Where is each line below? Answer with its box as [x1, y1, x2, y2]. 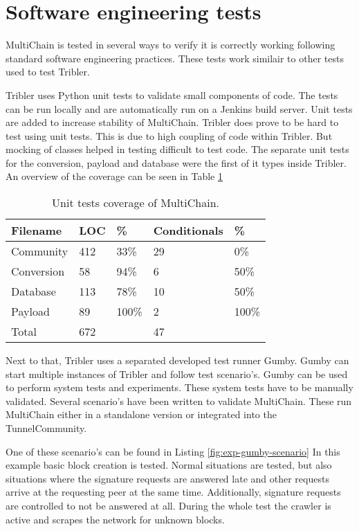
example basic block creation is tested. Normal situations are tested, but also [6, 458, 332, 472]
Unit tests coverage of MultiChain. [52, 195, 220, 211]
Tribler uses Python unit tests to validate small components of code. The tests [6, 87, 338, 102]
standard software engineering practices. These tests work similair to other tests [6, 51, 344, 65]
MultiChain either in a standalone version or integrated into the [6, 407, 277, 422]
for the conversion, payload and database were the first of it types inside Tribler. [6, 155, 347, 170]
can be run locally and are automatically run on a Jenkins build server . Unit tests [6, 101, 353, 116]
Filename [11, 222, 62, 239]
